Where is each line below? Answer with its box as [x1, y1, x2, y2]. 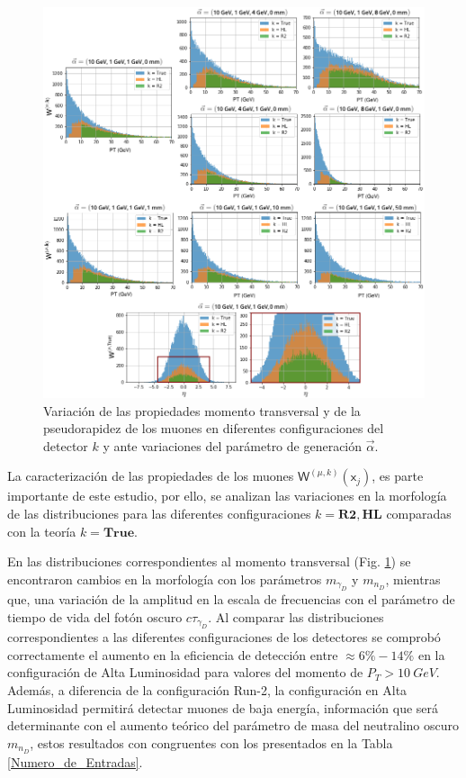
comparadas [386, 503, 452, 522]
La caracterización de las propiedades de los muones [7, 466, 294, 485]
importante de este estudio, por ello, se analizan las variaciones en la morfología [7, 486, 447, 505]
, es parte [372, 466, 424, 485]
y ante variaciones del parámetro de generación [103, 436, 363, 455]
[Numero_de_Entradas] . [7, 752, 143, 771]
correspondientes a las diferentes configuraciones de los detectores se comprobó [7, 628, 441, 647]
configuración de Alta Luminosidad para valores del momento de [7, 663, 363, 682]
